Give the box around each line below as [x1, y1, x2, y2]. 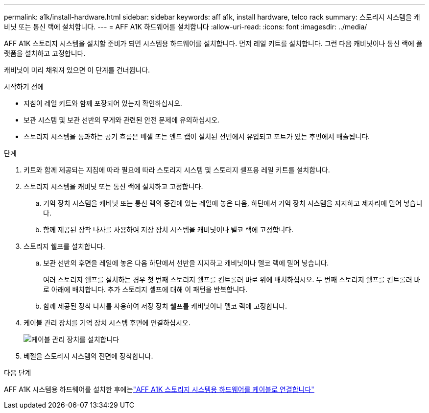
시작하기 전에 [4, 82, 44, 91]
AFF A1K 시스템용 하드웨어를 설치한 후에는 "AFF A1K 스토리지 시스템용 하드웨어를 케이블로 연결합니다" [4, 385, 314, 393]
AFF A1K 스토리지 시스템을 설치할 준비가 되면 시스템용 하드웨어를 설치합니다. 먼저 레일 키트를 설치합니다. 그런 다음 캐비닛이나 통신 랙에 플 [4, 39, 423, 48]
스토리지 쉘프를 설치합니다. [24, 242, 105, 250]
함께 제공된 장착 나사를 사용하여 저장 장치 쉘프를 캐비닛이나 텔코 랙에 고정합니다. [43, 302, 287, 310]
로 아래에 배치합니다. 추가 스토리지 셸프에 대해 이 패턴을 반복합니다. [43, 285, 248, 293]
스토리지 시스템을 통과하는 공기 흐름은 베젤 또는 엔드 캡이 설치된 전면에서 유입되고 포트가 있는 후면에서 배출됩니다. [24, 132, 370, 141]
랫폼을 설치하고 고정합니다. [4, 49, 86, 57]
